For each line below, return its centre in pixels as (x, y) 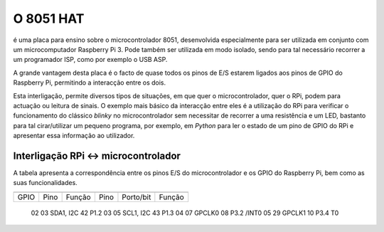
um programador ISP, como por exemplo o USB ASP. (90, 60)
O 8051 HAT (49, 19)
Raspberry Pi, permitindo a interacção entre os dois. (90, 83)
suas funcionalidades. (45, 183)
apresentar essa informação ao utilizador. (74, 136)
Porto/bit (137, 197)
